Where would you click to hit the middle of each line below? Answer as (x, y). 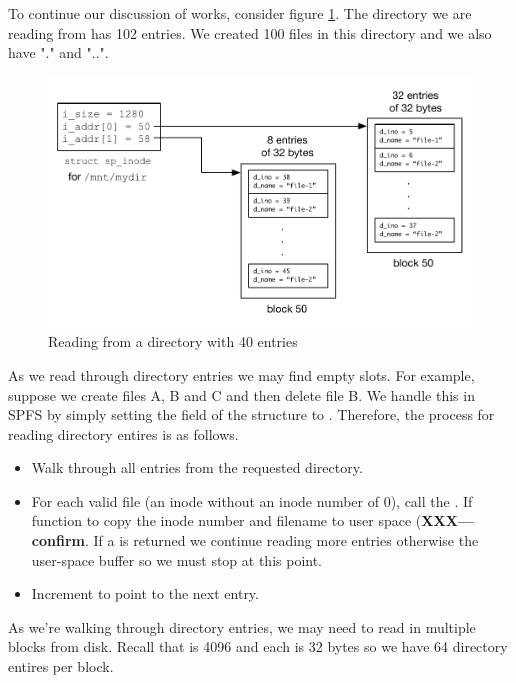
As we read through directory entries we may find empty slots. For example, (241, 374)
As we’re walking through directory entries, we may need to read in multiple (242, 626)
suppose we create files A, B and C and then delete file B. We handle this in (241, 394)
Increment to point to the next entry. (145, 593)
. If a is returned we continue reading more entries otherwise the (281, 540)
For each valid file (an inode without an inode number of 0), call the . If (252, 500)
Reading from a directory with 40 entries (173, 341)
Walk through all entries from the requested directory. (197, 467)
